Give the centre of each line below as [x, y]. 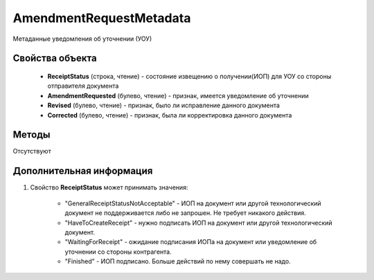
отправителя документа [83, 86]
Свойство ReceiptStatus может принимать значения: [109, 187]
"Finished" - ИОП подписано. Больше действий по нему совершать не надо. [178, 261]
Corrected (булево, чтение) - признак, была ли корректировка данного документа [170, 115]
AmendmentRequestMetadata [102, 18]
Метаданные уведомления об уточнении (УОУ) [82, 39]
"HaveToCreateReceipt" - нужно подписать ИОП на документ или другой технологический [198, 223]
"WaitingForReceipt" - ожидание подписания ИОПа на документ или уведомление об [191, 242]
